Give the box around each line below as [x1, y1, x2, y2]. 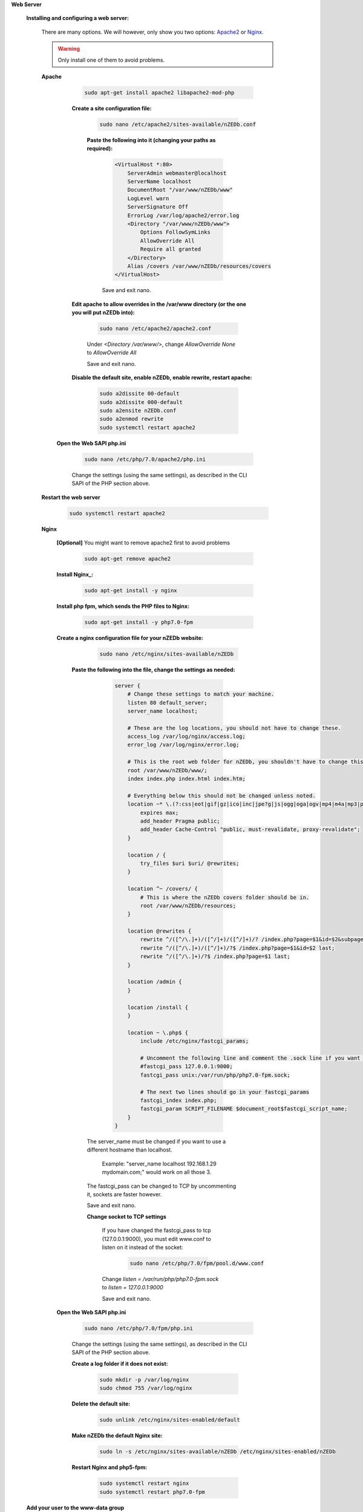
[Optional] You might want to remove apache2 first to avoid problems [56, 539, 230, 546]
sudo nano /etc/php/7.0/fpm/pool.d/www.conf [129, 1260, 264, 1266]
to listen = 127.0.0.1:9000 [102, 1284, 163, 1291]
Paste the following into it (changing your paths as [87, 136, 216, 143]
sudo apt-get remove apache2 [84, 555, 171, 562]
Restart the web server [41, 494, 100, 501]
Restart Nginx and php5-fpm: [71, 1464, 148, 1471]
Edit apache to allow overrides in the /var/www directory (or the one [71, 300, 246, 308]
